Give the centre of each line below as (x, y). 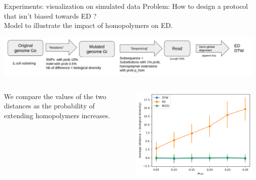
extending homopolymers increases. (57, 115)
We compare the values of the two (55, 96)
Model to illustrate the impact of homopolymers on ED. (88, 25)
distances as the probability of (49, 106)
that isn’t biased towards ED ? (50, 15)
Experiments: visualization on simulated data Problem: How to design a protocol (126, 6)
